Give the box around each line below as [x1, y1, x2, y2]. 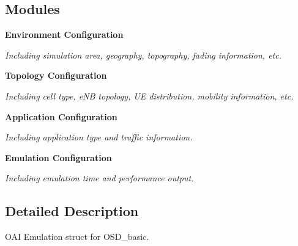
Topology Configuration [5, 69, 107, 82]
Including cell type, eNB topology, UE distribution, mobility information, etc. [5, 89, 294, 102]
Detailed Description [5, 201, 139, 220]
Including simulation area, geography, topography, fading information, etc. [5, 48, 282, 61]
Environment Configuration [5, 28, 124, 41]
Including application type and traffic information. [5, 131, 193, 143]
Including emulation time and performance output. [5, 172, 194, 184]
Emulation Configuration [5, 151, 112, 164]
